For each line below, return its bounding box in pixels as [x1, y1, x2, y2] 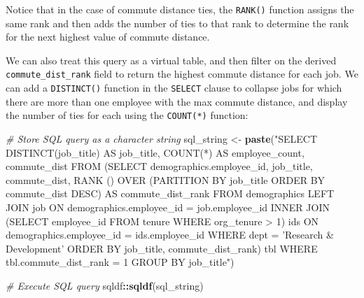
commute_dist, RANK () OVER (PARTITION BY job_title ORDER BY [6, 172, 325, 187]
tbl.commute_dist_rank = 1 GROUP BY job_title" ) [6, 255, 234, 269]
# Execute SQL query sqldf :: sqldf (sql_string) [6, 278, 204, 292]
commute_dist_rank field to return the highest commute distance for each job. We [6, 66, 358, 81]
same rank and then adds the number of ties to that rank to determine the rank [6, 15, 349, 30]
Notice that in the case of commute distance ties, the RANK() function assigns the [6, 2, 354, 16]
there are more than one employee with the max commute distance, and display [6, 94, 348, 108]
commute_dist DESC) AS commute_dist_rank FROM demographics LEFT [6, 186, 335, 201]
